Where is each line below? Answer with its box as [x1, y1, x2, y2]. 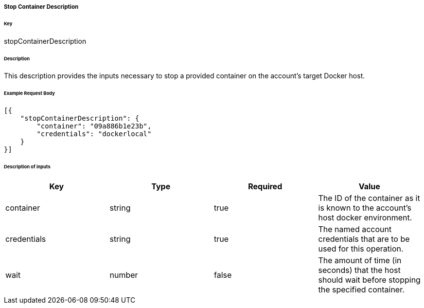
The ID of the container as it [318, 193, 420, 203]
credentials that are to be [318, 234, 410, 244]
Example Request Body [4, 91, 55, 96]
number [109, 270, 138, 280]
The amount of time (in [318, 255, 402, 265]
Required [248, 181, 283, 191]
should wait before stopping [318, 274, 421, 285]
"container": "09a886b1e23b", [36, 122, 152, 130]
